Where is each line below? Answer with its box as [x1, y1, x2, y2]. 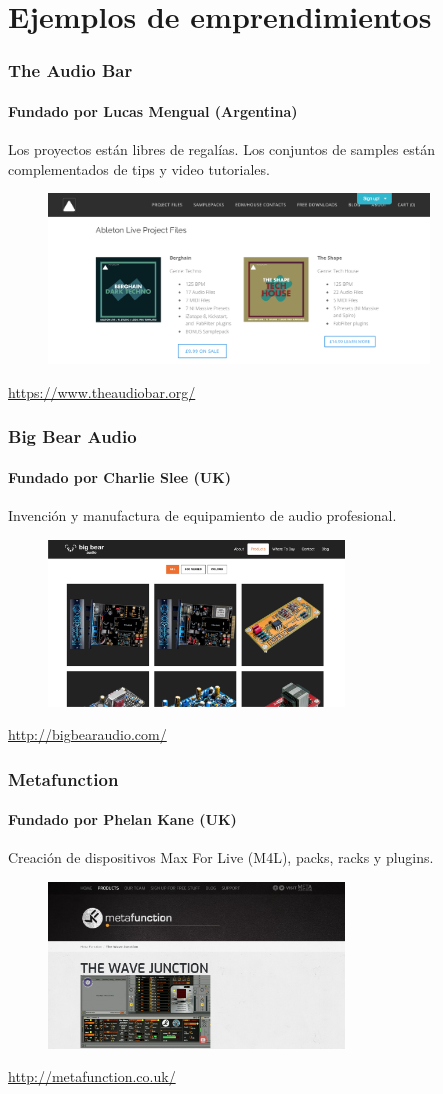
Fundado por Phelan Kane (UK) [8, 809, 237, 830]
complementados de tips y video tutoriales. [8, 158, 270, 179]
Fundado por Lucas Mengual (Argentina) [8, 100, 298, 121]
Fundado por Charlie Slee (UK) [8, 466, 232, 487]
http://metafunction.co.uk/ [8, 1066, 176, 1087]
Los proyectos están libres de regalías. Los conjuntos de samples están [8, 139, 436, 160]
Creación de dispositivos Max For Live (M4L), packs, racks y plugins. [8, 847, 434, 868]
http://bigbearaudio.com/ [8, 724, 167, 745]
